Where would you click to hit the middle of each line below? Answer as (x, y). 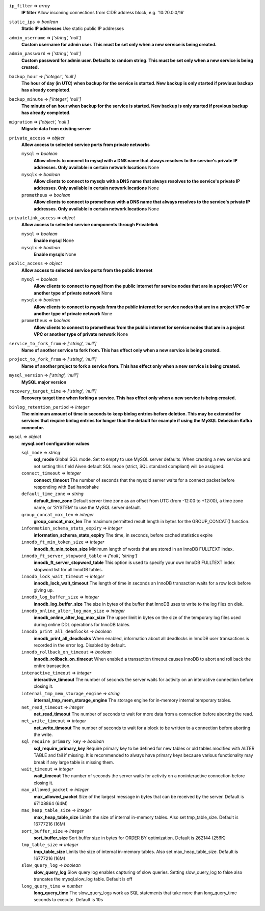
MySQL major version (44, 382)
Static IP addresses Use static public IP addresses (73, 29)
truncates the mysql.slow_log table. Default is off (83, 879)
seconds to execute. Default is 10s (68, 900)
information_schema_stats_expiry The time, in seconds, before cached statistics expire (123, 535)
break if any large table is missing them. (74, 762)
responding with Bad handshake (66, 487)
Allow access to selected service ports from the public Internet (87, 270)
